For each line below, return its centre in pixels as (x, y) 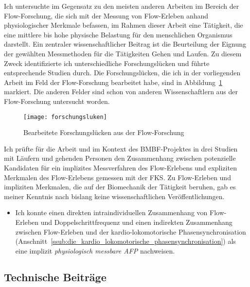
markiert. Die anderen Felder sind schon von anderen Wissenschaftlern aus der (121, 92)
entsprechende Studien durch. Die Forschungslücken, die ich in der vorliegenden (122, 73)
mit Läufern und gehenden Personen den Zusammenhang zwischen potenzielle (120, 158)
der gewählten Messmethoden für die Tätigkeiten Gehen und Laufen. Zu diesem (123, 53)
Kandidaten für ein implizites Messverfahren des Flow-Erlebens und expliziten (120, 167)
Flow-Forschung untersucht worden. (57, 101)
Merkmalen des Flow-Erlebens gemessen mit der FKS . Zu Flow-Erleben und (117, 177)
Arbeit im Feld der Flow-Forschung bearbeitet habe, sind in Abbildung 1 (113, 82)
